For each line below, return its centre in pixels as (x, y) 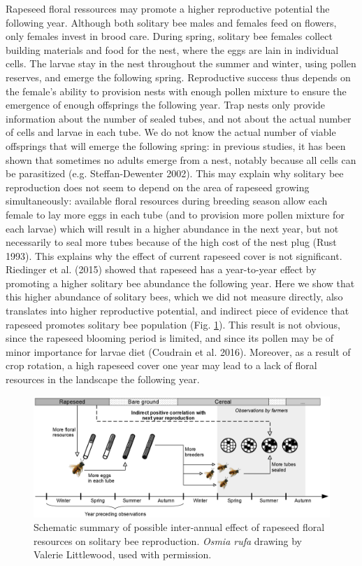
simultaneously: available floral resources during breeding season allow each (167, 201)
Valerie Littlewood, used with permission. (123, 554)
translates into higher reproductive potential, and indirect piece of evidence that (178, 311)
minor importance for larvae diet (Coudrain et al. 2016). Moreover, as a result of (178, 351)
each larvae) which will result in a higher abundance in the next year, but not (172, 228)
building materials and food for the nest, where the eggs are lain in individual (172, 49)
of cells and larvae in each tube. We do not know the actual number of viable (171, 132)
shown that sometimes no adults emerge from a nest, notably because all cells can (181, 159)
